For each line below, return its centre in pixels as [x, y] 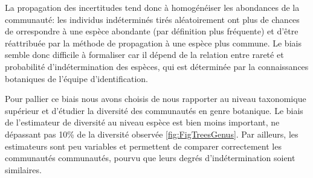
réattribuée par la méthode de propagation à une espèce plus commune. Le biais [153, 43]
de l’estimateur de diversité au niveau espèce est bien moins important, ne [142, 122]
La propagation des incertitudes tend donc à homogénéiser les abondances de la [152, 7]
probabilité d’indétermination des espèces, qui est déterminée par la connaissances [157, 66]
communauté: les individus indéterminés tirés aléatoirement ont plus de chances [152, 19]
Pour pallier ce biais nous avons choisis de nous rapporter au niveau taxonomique [156, 99]
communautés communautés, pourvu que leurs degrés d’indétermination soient [150, 158]
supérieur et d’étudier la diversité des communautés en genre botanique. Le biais [154, 110]
